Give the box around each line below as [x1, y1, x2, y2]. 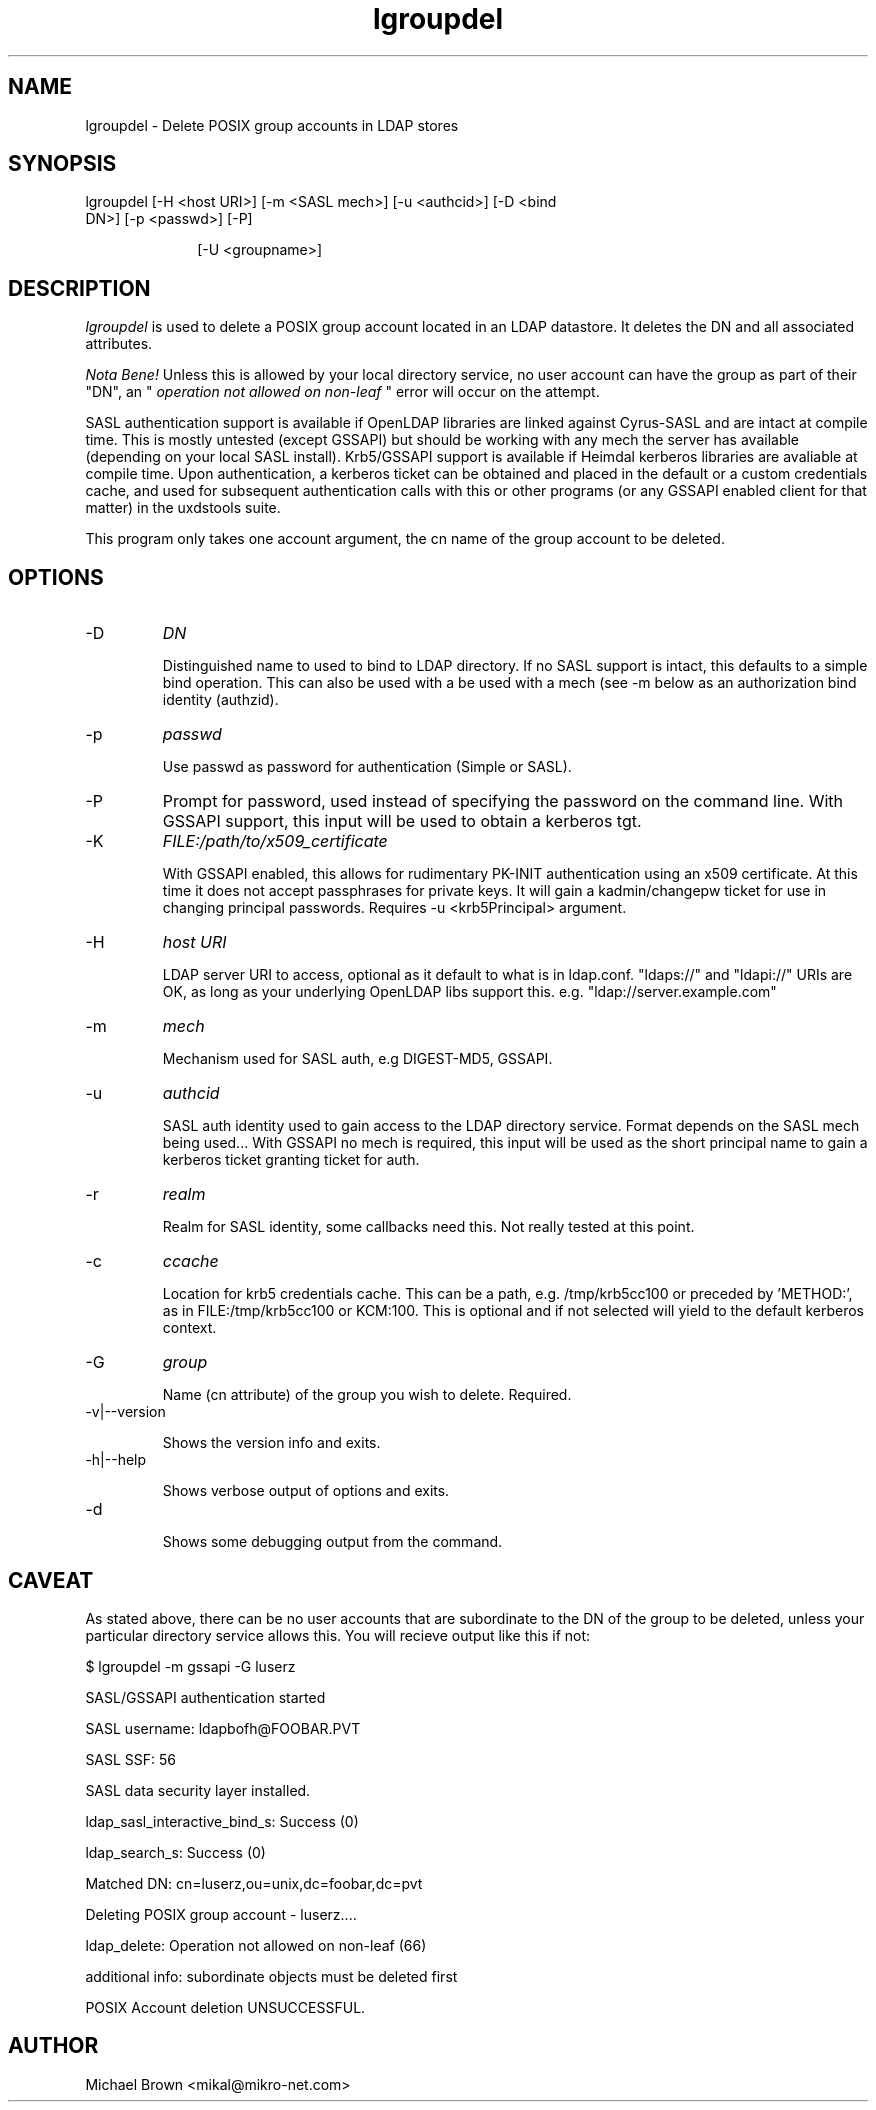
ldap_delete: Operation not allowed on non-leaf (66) [85, 1936, 427, 1954]
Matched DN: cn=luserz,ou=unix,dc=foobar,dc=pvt [85, 1874, 423, 1892]
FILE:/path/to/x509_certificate [162, 831, 388, 852]
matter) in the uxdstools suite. [85, 499, 281, 517]
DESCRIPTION [8, 275, 151, 301]
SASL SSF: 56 [85, 1750, 177, 1768]
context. [162, 1319, 217, 1337]
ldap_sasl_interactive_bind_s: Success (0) [85, 1812, 359, 1830]
